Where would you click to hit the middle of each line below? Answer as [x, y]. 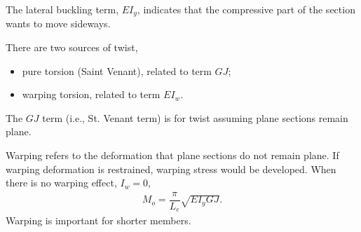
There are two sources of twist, [72, 47]
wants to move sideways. [58, 23]
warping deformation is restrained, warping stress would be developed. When [171, 169]
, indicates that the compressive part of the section [246, 9]
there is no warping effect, [61, 183]
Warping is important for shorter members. [98, 220]
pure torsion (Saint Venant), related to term [117, 70]
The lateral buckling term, [62, 9]
